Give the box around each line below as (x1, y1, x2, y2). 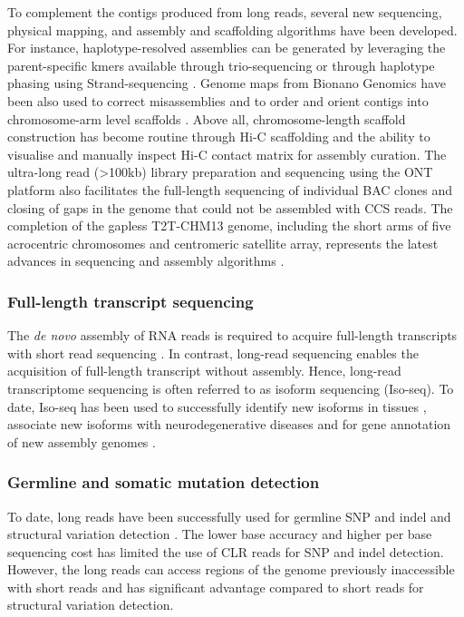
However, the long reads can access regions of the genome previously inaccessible (7, 560, 455, 579)
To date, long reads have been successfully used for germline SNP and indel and (7, 506, 451, 525)
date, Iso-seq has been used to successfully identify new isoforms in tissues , (7, 397, 427, 416)
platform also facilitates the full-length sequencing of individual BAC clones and (7, 180, 452, 199)
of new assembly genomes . (7, 432, 156, 451)
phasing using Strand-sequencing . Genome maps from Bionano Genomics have (7, 73, 446, 93)
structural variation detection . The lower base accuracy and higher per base (7, 524, 432, 544)
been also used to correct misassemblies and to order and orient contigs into (7, 91, 429, 110)
